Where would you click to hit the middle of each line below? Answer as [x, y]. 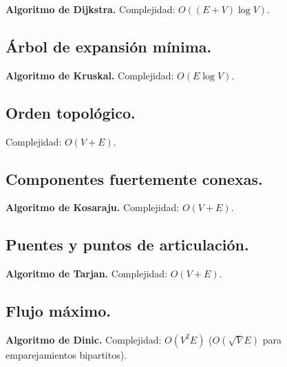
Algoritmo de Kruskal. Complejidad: [90, 75]
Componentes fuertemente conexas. [134, 178]
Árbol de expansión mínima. [109, 46]
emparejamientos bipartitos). [66, 354]
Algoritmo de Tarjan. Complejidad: [87, 274]
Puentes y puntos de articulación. [127, 245]
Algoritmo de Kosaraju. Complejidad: [93, 207]
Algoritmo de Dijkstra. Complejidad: [91, 9]
